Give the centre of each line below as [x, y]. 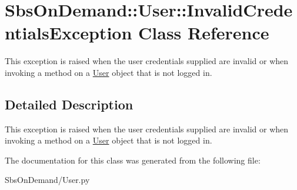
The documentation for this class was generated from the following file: [133, 160]
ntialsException [69, 33]
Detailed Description [69, 104]
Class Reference [204, 33]
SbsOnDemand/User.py [47, 180]
